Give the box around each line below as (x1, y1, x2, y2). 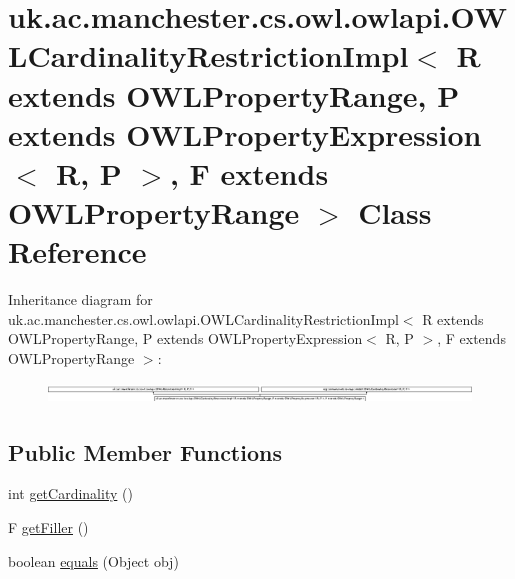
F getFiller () (8, 516, 89, 537)
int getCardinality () (8, 483, 133, 504)
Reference (8, 231, 147, 272)
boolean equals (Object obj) (8, 550, 179, 571)
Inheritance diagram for (8, 289, 153, 310)
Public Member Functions (8, 436, 282, 467)
